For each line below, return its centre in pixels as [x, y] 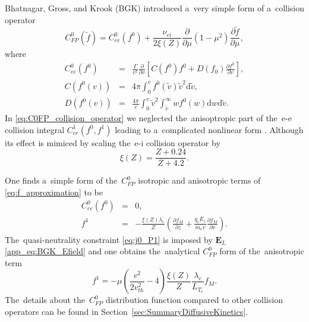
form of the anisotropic [262, 251]
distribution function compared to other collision [194, 300]
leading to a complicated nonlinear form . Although [209, 129]
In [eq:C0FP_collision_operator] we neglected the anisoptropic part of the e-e [148, 118]
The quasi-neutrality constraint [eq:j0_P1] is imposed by [109, 239]
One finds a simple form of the [61, 180]
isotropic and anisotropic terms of [199, 180]
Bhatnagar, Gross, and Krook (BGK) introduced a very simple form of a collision [154, 8]
